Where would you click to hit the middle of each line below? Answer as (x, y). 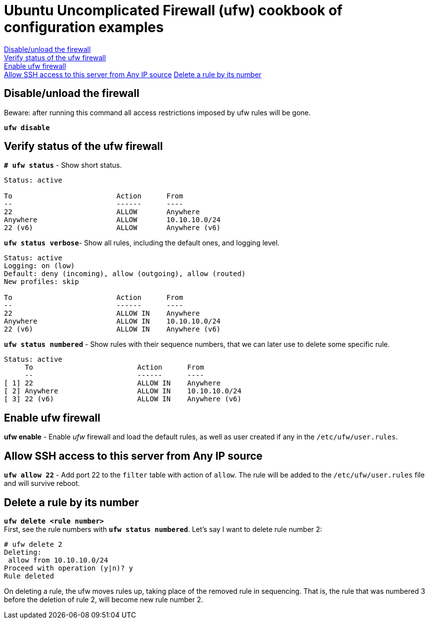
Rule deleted (29, 576)
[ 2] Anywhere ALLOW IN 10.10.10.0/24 (123, 391)
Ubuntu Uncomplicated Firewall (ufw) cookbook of (173, 10)
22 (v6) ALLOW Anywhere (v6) (112, 228)
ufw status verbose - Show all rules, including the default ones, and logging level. (142, 243)
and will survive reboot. (42, 483)
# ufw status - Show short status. (63, 165)
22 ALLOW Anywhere (102, 212)
